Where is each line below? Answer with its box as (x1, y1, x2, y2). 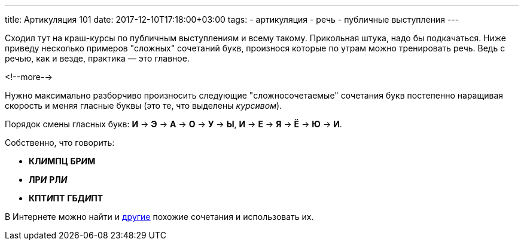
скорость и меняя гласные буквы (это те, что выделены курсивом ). (5, 100, 282, 111)
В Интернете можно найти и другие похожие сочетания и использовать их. (5, 212, 314, 222)
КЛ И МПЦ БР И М (29, 156, 96, 166)
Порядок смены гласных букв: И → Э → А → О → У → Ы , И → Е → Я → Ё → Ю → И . (5, 119, 342, 129)
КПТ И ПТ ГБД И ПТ (29, 193, 103, 203)
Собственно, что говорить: (5, 137, 115, 148)
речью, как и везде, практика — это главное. (5, 53, 190, 63)
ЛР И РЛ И (29, 174, 68, 185)
